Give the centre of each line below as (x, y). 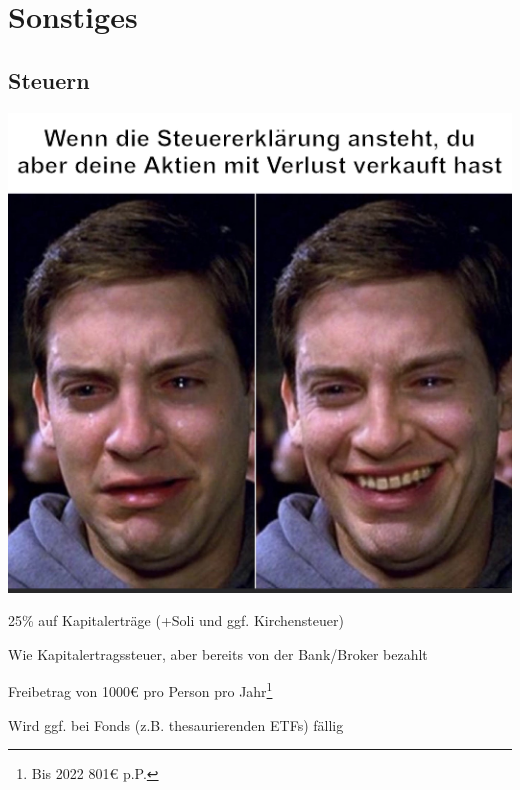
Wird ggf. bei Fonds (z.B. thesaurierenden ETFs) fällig (176, 724)
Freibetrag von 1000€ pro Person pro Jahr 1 (140, 690)
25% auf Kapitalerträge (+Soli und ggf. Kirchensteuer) (176, 620)
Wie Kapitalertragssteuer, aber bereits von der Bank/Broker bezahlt (218, 653)
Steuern (49, 79)
